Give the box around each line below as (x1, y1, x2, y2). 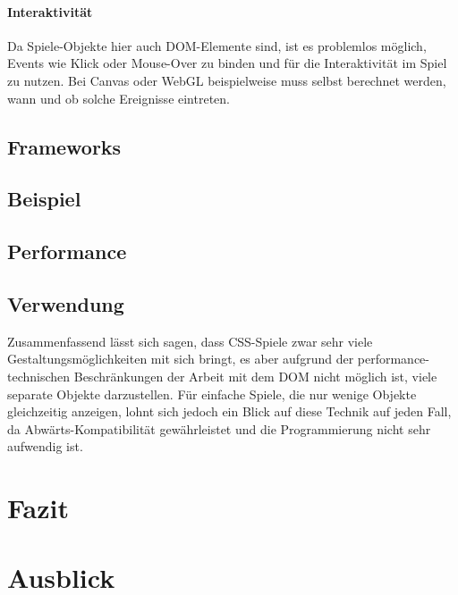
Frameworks (7, 132, 122, 160)
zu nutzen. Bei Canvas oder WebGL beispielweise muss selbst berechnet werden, (7, 71, 446, 89)
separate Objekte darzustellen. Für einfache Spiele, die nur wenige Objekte (7, 384, 417, 403)
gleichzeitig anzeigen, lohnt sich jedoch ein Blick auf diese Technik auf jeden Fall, (7, 402, 452, 421)
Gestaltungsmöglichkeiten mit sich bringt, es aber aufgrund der (7, 349, 354, 368)
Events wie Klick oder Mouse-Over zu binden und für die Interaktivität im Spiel (7, 54, 447, 72)
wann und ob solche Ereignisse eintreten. (7, 88, 231, 107)
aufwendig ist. (7, 437, 83, 456)
